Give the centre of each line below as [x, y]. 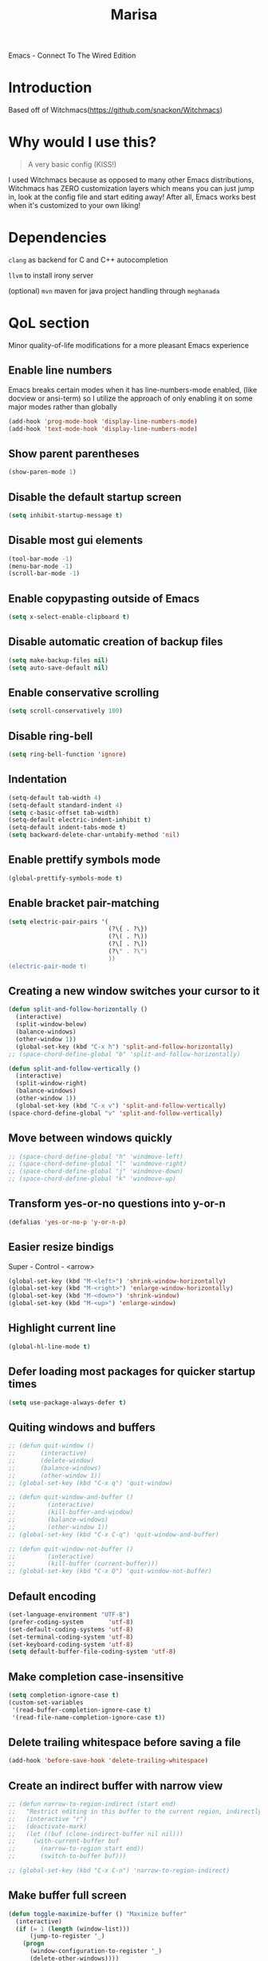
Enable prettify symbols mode [85, 860]
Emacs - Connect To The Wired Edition [72, 56]
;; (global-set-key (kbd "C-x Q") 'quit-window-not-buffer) [110, 1572]
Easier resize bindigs [61, 1247]
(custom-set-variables [46, 1702]
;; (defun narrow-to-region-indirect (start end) [93, 1804]
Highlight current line [62, 1328]
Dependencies [57, 238]
